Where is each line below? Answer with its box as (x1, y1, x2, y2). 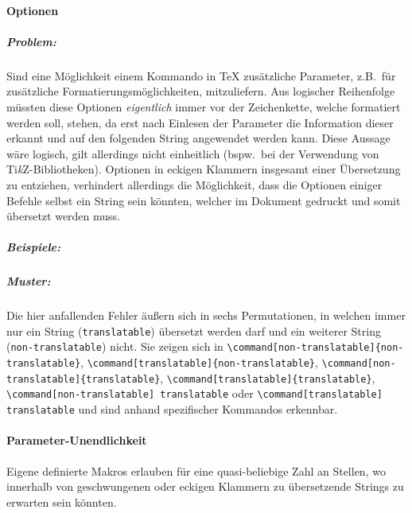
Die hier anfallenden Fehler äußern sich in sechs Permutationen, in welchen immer (6, 307, 406, 324)
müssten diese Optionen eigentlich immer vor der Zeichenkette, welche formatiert (6, 98, 401, 115)
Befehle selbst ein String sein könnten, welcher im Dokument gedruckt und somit (6, 192, 401, 208)
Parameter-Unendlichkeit (6, 432, 147, 449)
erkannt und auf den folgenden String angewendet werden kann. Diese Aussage (6, 130, 391, 146)
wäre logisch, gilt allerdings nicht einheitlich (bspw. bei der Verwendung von (6, 145, 379, 161)
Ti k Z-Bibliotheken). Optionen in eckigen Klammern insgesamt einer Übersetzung (6, 161, 401, 177)
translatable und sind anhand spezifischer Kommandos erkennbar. (6, 401, 338, 418)
